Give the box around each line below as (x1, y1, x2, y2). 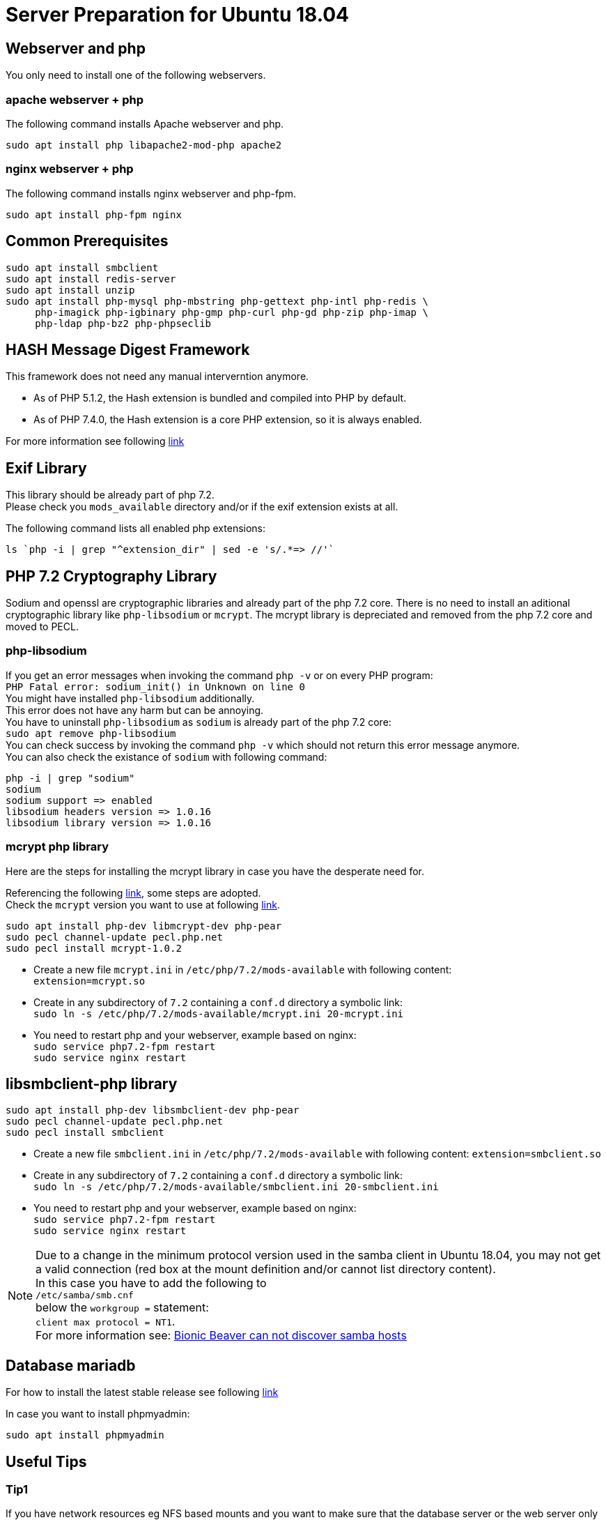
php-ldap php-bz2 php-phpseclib (35, 317, 212, 329)
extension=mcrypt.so (33, 975, 146, 987)
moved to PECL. (6, 621, 79, 633)
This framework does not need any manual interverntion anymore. (6, 370, 309, 383)
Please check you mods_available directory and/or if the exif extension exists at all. (6, 501, 398, 513)
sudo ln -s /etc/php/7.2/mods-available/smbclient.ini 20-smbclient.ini (33, 1181, 439, 1193)
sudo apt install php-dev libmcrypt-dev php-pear (6, 920, 282, 932)
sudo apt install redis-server (6, 273, 176, 284)
